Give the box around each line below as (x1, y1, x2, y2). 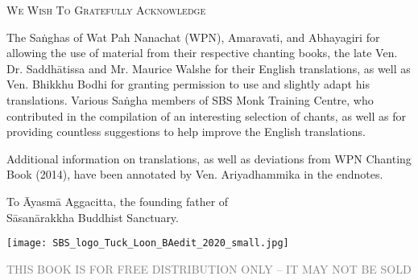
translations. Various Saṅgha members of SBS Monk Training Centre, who (6, 91, 374, 108)
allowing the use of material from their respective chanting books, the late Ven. (6, 44, 398, 61)
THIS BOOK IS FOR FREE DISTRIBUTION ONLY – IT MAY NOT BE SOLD (6, 260, 412, 277)
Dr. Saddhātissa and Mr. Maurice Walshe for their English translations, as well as (6, 60, 411, 76)
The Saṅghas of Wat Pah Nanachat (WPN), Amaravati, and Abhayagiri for (6, 28, 380, 45)
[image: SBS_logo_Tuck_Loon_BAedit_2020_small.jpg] (6, 237, 289, 249)
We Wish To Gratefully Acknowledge (6, 2, 206, 18)
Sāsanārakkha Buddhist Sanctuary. (6, 208, 179, 225)
